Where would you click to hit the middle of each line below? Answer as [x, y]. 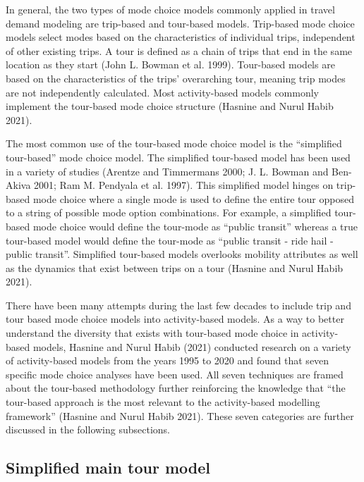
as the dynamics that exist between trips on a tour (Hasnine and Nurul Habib [175, 267]
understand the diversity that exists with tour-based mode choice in [152, 333]
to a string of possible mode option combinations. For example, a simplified [169, 212]
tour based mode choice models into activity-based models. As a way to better [175, 319]
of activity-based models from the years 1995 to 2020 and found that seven [168, 360]
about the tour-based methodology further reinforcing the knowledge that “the [176, 388]
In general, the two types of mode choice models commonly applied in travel [170, 9]
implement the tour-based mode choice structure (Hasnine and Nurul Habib [170, 106]
